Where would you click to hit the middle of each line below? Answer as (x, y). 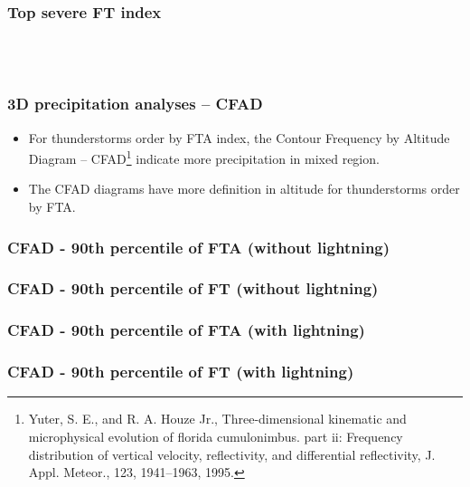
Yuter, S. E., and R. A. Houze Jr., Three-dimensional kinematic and (217, 419)
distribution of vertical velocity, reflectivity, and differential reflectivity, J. (232, 454)
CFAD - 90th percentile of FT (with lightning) (181, 372)
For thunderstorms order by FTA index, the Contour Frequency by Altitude (239, 137)
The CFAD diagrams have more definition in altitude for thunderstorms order (244, 189)
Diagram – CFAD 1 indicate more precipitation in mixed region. (204, 157)
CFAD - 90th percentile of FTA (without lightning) (199, 247)
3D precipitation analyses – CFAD (135, 104)
